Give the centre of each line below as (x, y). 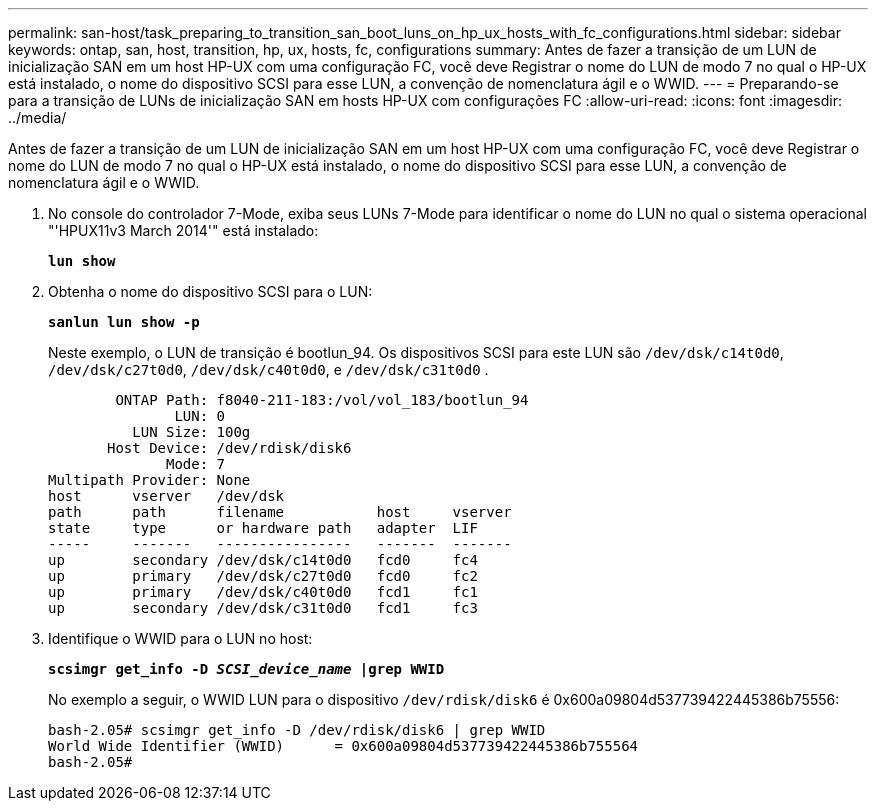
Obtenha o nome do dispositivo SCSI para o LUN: (210, 291)
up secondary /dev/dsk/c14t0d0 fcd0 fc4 (263, 560)
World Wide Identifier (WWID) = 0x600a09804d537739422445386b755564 (343, 746)
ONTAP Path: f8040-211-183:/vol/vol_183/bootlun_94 (322, 400)
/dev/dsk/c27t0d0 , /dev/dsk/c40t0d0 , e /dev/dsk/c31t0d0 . (268, 369)
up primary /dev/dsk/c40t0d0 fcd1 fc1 (263, 592)
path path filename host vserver (280, 512)
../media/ (37, 117)
